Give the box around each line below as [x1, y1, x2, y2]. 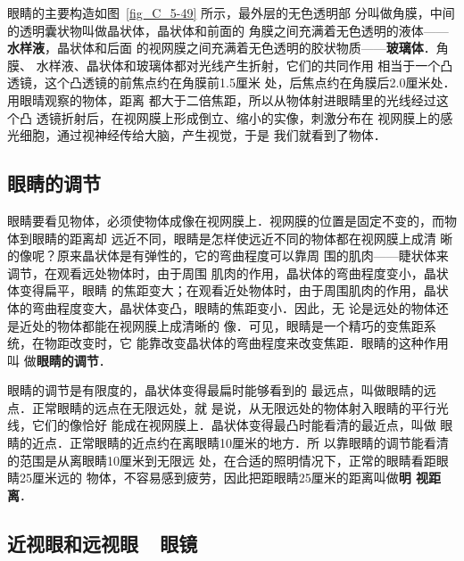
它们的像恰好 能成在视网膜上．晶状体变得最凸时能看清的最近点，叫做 [31, 416, 436, 434]
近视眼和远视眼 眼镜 [7, 529, 198, 557]
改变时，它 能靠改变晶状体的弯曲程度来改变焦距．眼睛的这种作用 [69, 334, 449, 352]
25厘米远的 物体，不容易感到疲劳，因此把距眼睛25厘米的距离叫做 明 [19, 468, 411, 487]
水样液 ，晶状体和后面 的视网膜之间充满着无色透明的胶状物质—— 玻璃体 [7, 38, 424, 57]
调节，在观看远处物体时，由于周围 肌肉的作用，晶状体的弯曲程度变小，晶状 [7, 263, 449, 282]
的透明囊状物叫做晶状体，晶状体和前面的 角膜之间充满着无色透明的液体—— [7, 21, 449, 39]
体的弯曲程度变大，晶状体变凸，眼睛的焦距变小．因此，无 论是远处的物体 [7, 298, 436, 317]
